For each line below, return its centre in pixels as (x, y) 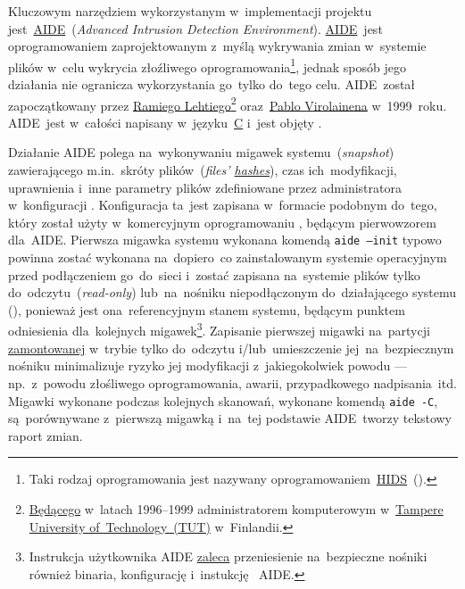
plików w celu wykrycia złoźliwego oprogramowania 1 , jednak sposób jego (207, 65)
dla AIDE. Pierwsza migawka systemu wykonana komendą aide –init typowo (225, 240)
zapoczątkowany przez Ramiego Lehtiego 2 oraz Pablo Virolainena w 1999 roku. (228, 104)
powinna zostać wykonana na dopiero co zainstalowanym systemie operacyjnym (228, 257)
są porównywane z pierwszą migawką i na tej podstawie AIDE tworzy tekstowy (230, 418)
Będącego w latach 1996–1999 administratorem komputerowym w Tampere (236, 508)
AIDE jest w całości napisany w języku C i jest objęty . (165, 122)
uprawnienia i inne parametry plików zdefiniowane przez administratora (205, 187)
